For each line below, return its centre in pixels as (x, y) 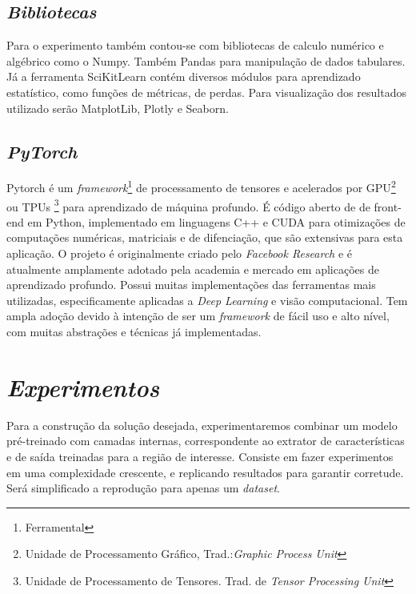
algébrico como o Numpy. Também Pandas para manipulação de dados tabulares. (206, 60)
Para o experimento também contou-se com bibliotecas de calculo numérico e (195, 45)
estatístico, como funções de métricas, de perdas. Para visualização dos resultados (206, 92)
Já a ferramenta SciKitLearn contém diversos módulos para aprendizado (184, 76)
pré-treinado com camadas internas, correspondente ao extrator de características (206, 441)
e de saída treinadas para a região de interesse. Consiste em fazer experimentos (200, 456)
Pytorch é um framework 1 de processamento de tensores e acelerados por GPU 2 (201, 187)
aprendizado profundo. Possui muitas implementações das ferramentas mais (191, 285)
